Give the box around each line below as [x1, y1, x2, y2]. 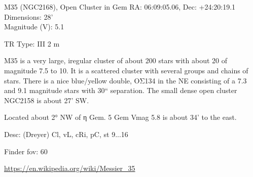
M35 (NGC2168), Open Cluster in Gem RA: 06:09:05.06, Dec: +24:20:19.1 [4, 2, 236, 12]
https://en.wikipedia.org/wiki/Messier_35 [4, 163, 135, 173]
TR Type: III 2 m [4, 38, 60, 49]
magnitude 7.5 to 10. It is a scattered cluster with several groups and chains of [4, 65, 248, 75]
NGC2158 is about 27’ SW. [4, 95, 89, 105]
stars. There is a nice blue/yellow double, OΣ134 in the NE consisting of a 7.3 [4, 75, 247, 85]
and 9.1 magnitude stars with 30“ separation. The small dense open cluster [4, 85, 237, 96]
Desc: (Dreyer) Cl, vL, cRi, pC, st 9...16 [4, 128, 128, 139]
